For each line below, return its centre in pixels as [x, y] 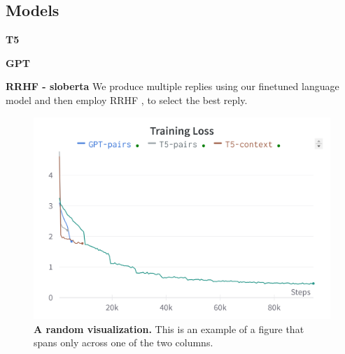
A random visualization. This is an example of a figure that [169, 329]
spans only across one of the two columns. [124, 342]
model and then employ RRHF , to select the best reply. [127, 99]
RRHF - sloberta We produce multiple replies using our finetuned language [172, 86]
